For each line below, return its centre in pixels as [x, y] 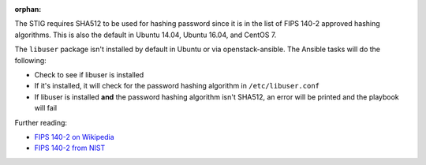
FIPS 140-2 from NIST [70, 148]
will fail [46, 108]
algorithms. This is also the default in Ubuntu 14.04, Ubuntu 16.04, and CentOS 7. [146, 35]
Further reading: [41, 122]
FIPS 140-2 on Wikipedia [74, 137]
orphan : [28, 9]
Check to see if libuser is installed [89, 74]
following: [30, 60]
